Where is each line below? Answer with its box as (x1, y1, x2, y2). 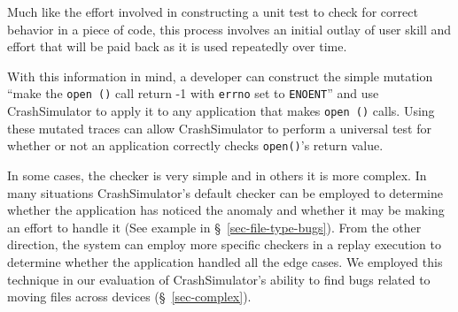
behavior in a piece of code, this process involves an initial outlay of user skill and (7, 19, 452, 38)
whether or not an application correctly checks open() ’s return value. (7, 136, 384, 155)
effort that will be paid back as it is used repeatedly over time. (7, 37, 347, 56)
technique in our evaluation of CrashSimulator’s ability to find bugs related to (7, 270, 431, 288)
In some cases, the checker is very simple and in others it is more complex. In (7, 165, 427, 184)
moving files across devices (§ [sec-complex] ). (7, 287, 252, 306)
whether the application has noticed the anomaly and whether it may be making (7, 201, 445, 219)
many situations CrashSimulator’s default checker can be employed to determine (7, 183, 443, 202)
